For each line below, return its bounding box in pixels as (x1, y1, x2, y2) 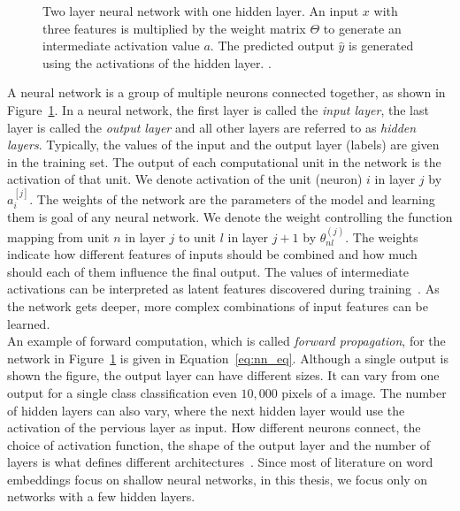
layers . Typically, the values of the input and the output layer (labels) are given (7, 135, 440, 154)
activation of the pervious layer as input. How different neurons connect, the (7, 418, 421, 437)
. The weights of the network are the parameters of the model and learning (29, 189, 435, 208)
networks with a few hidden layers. (7, 487, 195, 506)
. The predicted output (210, 36, 334, 55)
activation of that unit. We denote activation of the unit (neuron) (7, 170, 363, 188)
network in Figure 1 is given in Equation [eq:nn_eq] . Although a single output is (7, 348, 448, 367)
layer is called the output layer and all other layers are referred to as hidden (7, 118, 417, 136)
